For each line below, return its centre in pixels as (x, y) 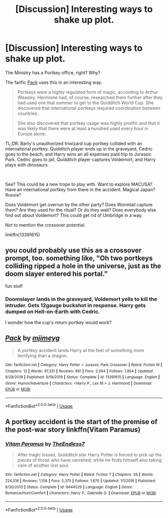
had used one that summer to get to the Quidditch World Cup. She (85, 103)
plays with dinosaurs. (27, 164)
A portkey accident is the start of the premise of (81, 422)
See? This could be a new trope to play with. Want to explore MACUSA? (79, 184)
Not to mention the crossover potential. (45, 225)
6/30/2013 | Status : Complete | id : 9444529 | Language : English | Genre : (69, 487)
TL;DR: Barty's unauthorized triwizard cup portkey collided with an (74, 143)
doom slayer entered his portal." (56, 274)
